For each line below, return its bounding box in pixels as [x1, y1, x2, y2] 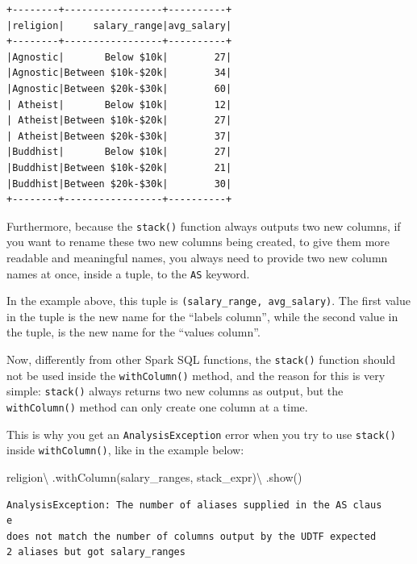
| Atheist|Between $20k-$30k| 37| [6, 130, 232, 142]
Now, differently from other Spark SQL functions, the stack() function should [6, 351, 395, 368]
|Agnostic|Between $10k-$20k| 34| [6, 67, 232, 79]
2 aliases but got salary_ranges [6, 546, 186, 558]
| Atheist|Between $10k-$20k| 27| [6, 115, 232, 127]
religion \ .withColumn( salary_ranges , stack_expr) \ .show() [6, 469, 302, 485]
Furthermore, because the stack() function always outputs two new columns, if [6, 217, 401, 234]
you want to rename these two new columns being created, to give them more [6, 233, 390, 250]
